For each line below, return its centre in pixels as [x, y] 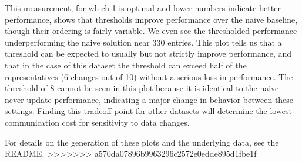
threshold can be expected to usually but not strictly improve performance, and [148, 54]
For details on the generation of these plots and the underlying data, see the [142, 142]
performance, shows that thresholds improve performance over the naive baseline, [151, 19]
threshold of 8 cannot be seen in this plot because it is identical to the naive [142, 88]
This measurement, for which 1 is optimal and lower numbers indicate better [143, 8]
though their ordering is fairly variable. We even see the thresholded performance [151, 31]
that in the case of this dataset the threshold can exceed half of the [126, 65]
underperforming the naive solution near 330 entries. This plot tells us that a [143, 42]
